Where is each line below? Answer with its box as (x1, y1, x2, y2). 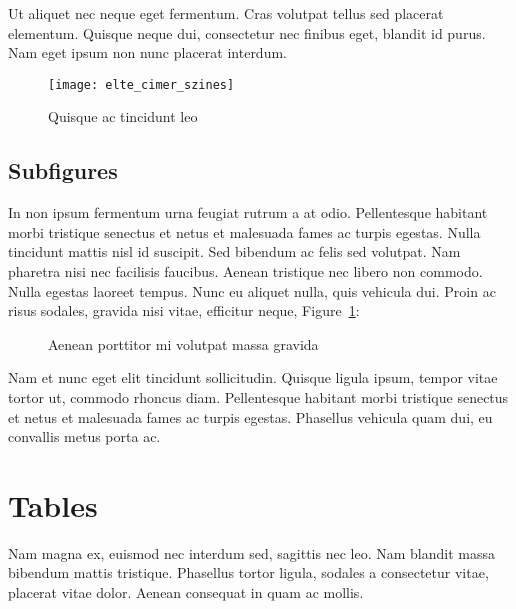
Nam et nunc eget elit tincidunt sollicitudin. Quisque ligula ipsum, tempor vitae (8, 367, 498, 388)
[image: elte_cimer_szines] (48, 77, 235, 92)
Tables (8, 484, 98, 525)
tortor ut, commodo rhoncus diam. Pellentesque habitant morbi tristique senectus (8, 386, 509, 407)
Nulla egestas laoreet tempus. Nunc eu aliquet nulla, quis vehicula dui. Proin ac (8, 280, 496, 301)
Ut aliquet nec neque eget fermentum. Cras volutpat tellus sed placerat (8, 3, 444, 23)
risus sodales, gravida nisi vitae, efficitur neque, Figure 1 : (8, 300, 360, 321)
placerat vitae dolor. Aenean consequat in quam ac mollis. (8, 582, 364, 603)
